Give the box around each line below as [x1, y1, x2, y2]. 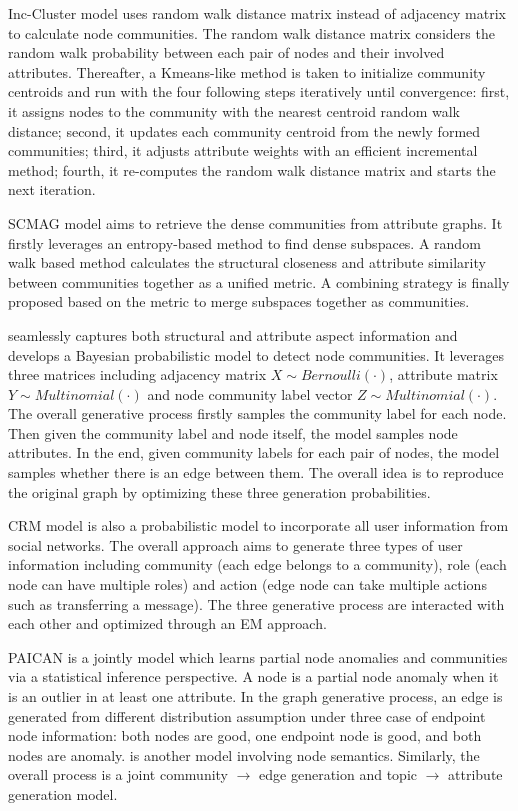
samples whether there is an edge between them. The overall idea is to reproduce [8, 462, 504, 483]
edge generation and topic [259, 764, 418, 785]
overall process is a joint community [8, 764, 229, 785]
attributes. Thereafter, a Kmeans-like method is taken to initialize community [8, 61, 486, 82]
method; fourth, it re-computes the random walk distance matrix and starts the [8, 159, 496, 180]
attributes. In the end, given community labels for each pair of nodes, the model [8, 442, 500, 463]
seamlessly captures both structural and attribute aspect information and [8, 324, 458, 345]
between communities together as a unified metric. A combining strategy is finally [8, 271, 510, 292]
